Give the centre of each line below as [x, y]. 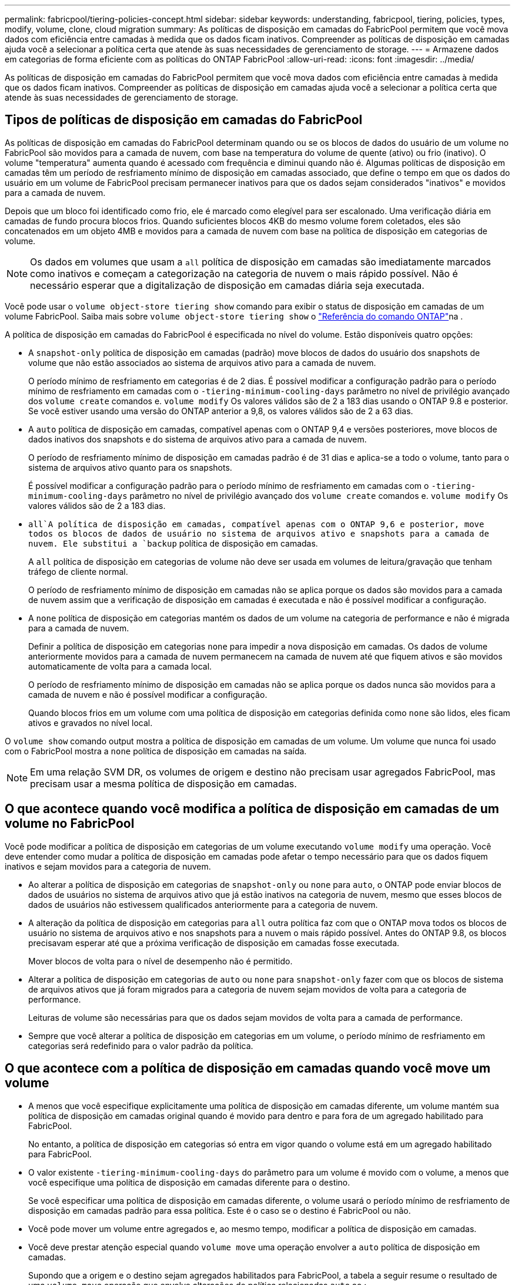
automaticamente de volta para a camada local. [120, 666]
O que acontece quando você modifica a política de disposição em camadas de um [252, 809]
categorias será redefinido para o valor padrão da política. [141, 1046]
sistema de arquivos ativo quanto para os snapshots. [130, 467]
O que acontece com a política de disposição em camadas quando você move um [248, 1068]
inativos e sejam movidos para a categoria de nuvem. [108, 866]
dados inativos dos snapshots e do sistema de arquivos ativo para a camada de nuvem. [198, 439]
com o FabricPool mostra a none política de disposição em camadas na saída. [156, 751]
